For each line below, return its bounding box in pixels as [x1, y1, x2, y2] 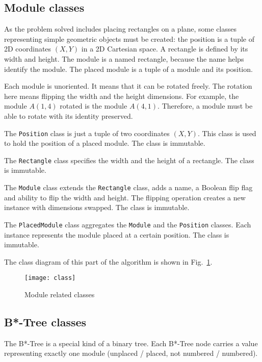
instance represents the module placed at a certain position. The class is [4, 229, 229, 240]
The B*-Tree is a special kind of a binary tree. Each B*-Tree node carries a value [4, 338, 258, 348]
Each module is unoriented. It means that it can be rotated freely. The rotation [4, 81, 252, 91]
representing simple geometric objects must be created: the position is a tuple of [4, 33, 254, 44]
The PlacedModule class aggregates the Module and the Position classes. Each [4, 219, 251, 229]
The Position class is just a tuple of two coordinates [4, 127, 170, 138]
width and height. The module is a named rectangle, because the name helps [4, 53, 244, 64]
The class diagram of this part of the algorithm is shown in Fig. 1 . [4, 256, 213, 267]
